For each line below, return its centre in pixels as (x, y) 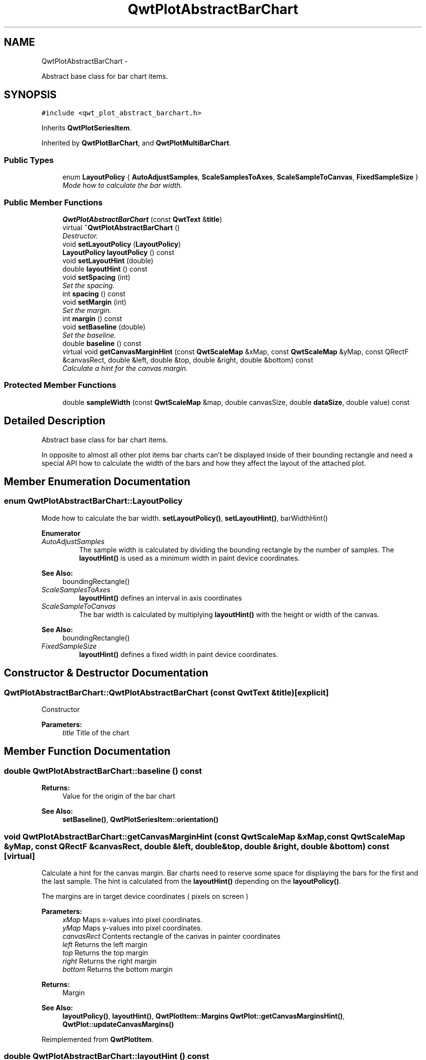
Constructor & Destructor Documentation (106, 673)
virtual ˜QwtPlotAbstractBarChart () (121, 227)
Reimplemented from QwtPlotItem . (98, 1039)
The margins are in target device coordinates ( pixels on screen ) (145, 896)
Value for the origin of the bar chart (119, 796)
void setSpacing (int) (96, 277)
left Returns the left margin (105, 944)
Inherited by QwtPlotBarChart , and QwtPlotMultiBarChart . (136, 143)
